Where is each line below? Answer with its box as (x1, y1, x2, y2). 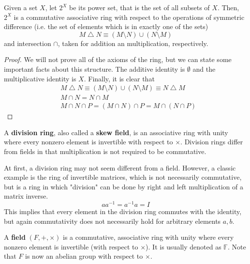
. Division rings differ (180, 137, 243, 147)
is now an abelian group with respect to (25, 251, 143, 261)
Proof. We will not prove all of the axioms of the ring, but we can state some (4, 54, 232, 64)
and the (192, 63, 216, 74)
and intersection (4, 38, 51, 48)
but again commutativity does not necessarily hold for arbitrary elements (4, 216, 221, 226)
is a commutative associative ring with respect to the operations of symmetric (14, 12, 245, 22)
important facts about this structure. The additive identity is (4, 63, 185, 74)
